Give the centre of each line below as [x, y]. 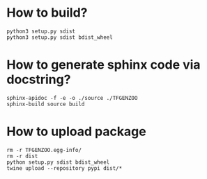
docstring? [39, 79]
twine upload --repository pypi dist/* [64, 168]
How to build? [47, 13]
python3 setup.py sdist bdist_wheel [60, 37]
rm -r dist [22, 156]
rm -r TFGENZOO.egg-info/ [44, 150]
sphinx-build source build [46, 104]
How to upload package [77, 131]
